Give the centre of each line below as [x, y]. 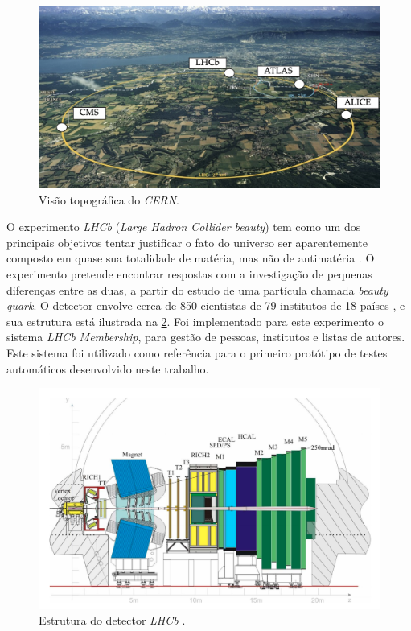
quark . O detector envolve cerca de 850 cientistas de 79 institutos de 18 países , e [206, 305]
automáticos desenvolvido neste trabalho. [108, 368]
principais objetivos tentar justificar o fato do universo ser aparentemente [187, 242]
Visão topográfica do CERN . [109, 199]
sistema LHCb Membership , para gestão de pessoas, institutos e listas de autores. [206, 337]
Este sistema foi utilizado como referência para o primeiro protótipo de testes [197, 353]
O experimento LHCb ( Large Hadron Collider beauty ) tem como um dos [184, 227]
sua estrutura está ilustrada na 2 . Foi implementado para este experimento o [195, 321]
